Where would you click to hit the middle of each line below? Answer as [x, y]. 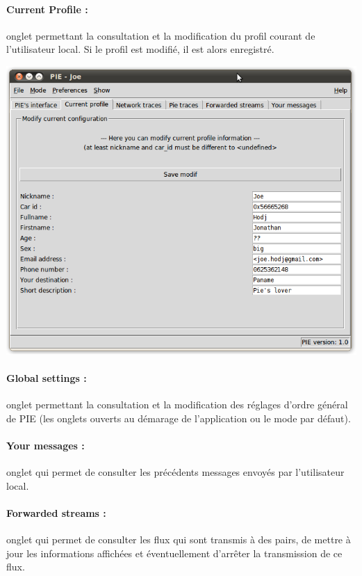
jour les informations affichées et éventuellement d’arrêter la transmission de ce [174, 553]
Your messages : [46, 445]
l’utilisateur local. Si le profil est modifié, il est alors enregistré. [140, 49]
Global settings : [47, 377]
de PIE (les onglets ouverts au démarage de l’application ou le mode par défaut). [179, 418]
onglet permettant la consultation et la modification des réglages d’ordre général [177, 404]
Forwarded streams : [56, 512]
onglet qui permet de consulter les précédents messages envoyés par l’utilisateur [175, 471]
